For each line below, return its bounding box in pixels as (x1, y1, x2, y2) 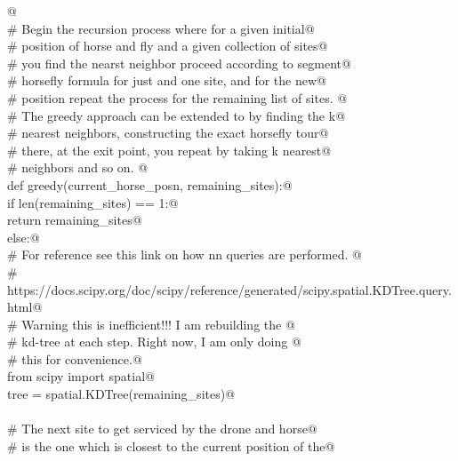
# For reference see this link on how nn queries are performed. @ (7, 245, 362, 264)
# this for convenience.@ (7, 349, 142, 368)
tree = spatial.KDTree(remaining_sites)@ (7, 385, 236, 403)
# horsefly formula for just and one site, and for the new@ (7, 71, 326, 90)
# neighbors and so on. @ (7, 158, 149, 177)
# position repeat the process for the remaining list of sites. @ (7, 88, 348, 107)
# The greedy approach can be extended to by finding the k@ (7, 106, 346, 124)
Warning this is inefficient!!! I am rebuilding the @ (21, 314, 295, 333)
